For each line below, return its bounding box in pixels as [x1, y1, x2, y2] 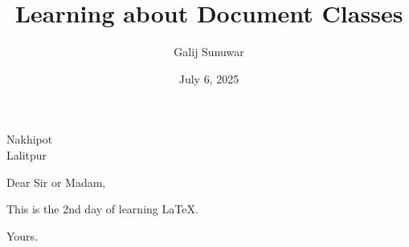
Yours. [6, 227, 39, 244]
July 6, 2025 [178, 70, 239, 87]
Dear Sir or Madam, [6, 173, 106, 190]
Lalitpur [6, 146, 47, 163]
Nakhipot [6, 131, 53, 148]
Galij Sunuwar [174, 43, 244, 60]
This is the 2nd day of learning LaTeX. [6, 200, 198, 217]
